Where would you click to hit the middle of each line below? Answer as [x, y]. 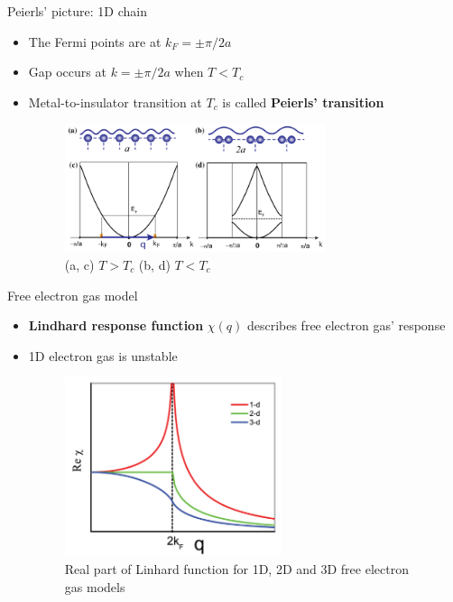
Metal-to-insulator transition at [115, 102]
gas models [95, 586]
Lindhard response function [116, 325]
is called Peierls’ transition [303, 102]
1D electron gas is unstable [103, 355]
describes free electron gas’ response [346, 325]
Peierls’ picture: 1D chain [77, 11]
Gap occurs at [67, 72]
